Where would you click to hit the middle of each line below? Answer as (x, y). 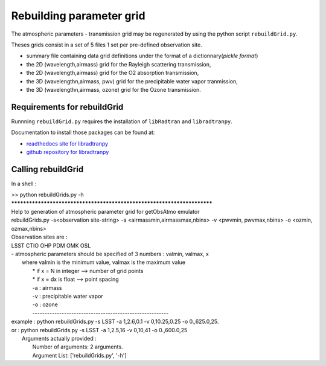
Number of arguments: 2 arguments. (78, 347)
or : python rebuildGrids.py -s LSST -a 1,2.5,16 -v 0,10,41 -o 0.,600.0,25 (99, 330)
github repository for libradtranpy (68, 152)
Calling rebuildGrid (47, 169)
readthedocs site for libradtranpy (67, 143)
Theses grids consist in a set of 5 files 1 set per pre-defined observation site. (107, 45)
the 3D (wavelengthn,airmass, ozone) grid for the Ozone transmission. (114, 89)
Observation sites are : (39, 237)
